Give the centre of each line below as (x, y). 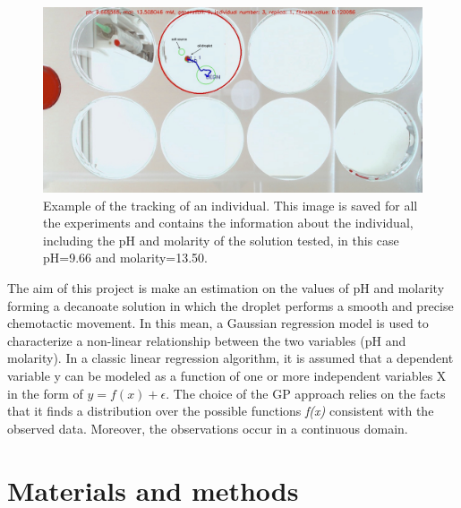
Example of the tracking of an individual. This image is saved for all (230, 205)
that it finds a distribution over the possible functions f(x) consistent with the (221, 411)
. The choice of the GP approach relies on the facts (306, 393)
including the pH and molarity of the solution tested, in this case (221, 240)
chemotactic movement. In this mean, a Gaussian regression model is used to (218, 323)
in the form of (45, 393)
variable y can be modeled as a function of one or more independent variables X (227, 375)
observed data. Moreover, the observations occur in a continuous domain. (208, 428)
